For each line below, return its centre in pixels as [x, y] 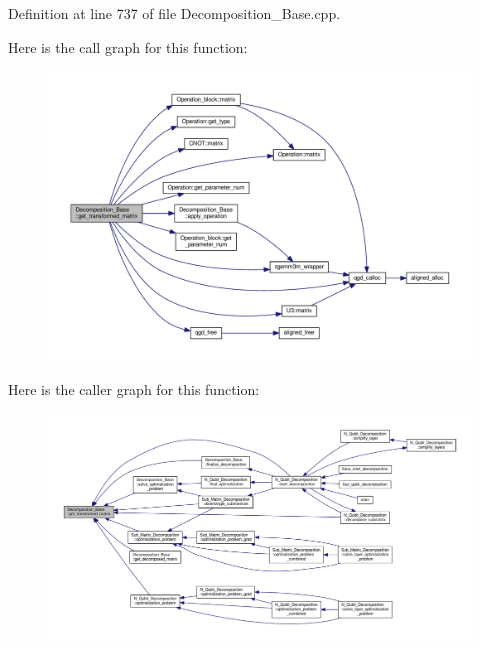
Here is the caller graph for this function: [134, 389]
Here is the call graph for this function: [128, 46]
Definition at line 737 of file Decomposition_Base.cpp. [174, 13]
